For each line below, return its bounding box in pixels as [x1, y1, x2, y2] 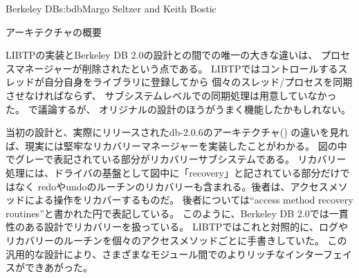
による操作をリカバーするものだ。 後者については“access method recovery [24, 192, 353, 207]
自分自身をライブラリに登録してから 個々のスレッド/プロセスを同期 [44, 75, 353, 89]
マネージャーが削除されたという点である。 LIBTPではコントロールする [15, 61, 338, 75]
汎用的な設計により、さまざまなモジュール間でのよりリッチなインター [6, 246, 324, 261]
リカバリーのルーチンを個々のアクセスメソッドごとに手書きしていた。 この [6, 232, 347, 247]
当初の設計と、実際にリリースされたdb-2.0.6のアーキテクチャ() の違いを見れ [6, 125, 349, 139]
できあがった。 [24, 260, 93, 275]
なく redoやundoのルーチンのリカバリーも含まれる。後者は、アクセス [15, 179, 329, 193]
